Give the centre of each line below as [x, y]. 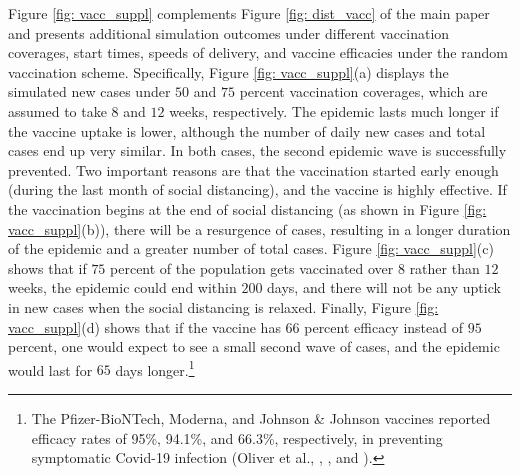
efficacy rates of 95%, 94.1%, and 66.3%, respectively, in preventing [237, 437]
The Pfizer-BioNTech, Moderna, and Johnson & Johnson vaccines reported [261, 417]
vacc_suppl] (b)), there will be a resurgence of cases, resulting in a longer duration [259, 228]
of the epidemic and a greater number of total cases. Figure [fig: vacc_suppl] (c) [251, 248]
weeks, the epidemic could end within [122, 287]
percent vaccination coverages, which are [363, 91]
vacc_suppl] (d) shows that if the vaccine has [144, 326]
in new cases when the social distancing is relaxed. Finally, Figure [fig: [223, 306]
